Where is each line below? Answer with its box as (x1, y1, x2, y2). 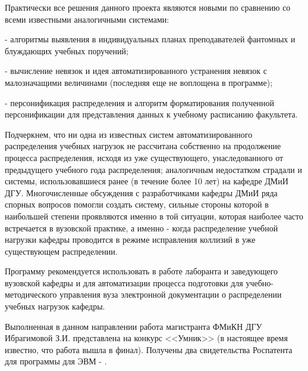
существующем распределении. (5, 245, 118, 257)
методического (5, 288, 57, 301)
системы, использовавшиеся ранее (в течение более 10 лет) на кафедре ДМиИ (5, 175, 288, 187)
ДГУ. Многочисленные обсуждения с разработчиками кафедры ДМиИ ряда (5, 186, 278, 199)
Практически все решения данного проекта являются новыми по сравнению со (5, 1, 291, 13)
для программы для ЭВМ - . (5, 355, 107, 367)
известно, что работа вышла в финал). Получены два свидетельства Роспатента (5, 343, 293, 355)
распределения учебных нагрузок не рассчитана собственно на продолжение (5, 140, 281, 152)
